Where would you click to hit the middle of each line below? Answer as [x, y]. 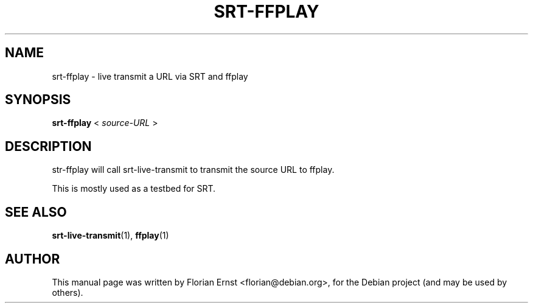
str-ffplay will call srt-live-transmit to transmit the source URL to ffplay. [193, 170]
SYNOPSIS [38, 100]
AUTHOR [33, 259]
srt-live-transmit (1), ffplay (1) [110, 236]
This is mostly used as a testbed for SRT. [134, 189]
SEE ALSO [36, 212]
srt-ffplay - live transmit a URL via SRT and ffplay [150, 76]
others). [68, 292]
